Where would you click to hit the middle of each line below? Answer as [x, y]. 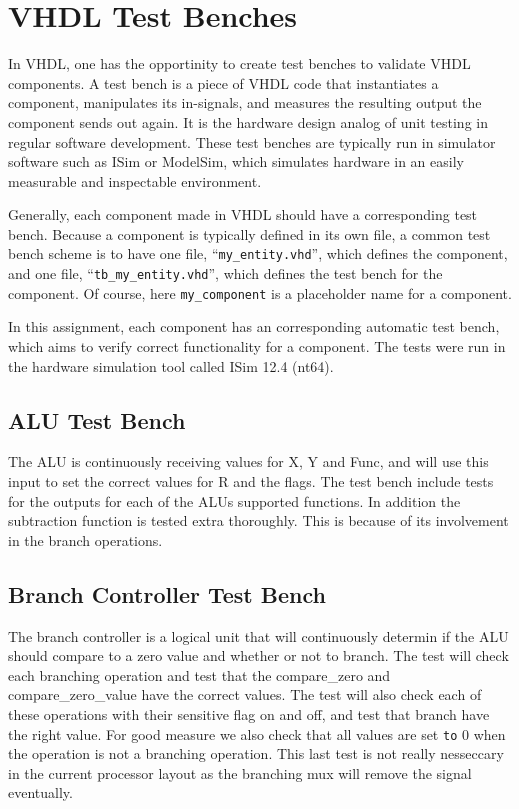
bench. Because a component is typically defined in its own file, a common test [249, 233]
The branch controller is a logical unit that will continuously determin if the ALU [258, 635]
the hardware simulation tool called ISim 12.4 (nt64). [171, 365]
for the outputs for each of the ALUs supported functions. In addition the [234, 500]
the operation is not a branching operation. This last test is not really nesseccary [256, 753]
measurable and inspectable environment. [135, 180]
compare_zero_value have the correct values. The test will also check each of [245, 694]
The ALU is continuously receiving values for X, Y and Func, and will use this [248, 461]
